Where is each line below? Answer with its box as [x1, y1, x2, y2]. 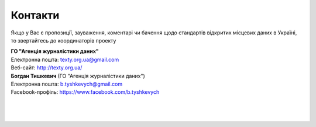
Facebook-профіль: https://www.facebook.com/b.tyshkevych [11, 89, 160, 96]
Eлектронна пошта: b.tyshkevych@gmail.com [11, 80, 123, 87]
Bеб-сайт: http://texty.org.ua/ [11, 64, 83, 71]
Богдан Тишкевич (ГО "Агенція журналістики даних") [11, 72, 146, 79]
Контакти [11, 9, 60, 22]
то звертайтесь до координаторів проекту [11, 37, 116, 44]
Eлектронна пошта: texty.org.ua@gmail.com [11, 56, 119, 63]
